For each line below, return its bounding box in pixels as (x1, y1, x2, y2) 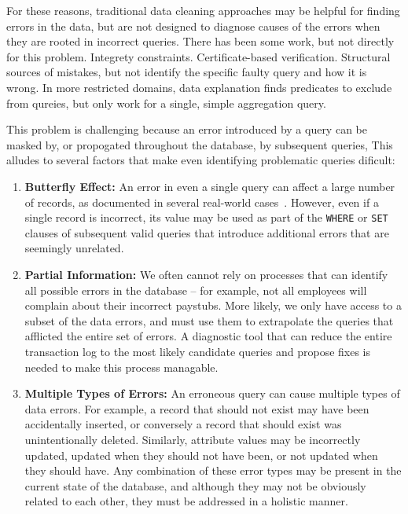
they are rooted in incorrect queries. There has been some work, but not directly (6, 33, 395, 50)
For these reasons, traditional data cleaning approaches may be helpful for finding (6, 2, 400, 18)
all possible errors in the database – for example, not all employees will (24, 281, 367, 298)
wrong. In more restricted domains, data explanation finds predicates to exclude (6, 79, 392, 95)
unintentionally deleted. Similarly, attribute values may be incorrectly (24, 431, 361, 447)
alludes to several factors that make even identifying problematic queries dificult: (6, 152, 395, 168)
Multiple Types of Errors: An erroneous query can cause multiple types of (24, 385, 400, 402)
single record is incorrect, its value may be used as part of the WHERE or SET (24, 209, 388, 226)
